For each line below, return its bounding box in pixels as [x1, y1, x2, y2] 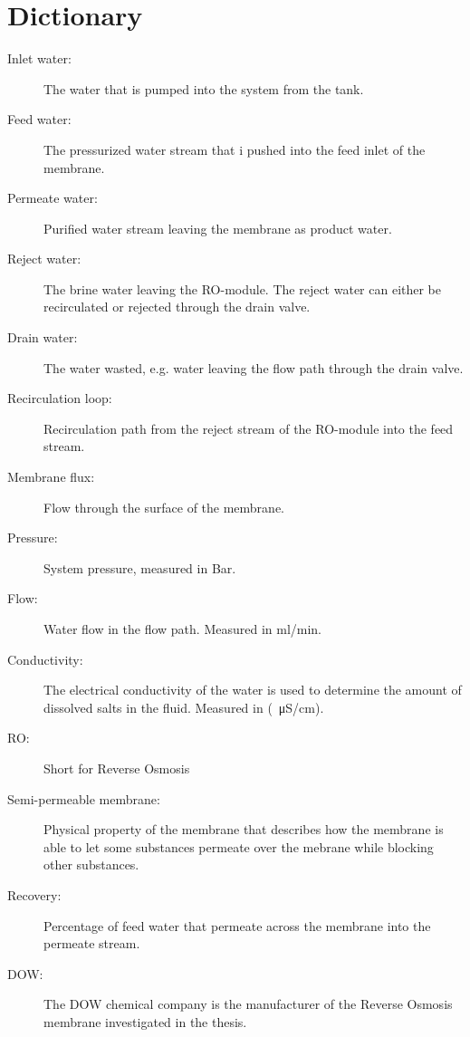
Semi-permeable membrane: [7, 789, 160, 808]
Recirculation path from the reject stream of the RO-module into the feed [43, 418, 454, 437]
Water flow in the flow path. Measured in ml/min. [43, 619, 322, 638]
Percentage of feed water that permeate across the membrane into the [43, 916, 431, 935]
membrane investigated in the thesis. [43, 1012, 247, 1031]
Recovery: [7, 885, 62, 904]
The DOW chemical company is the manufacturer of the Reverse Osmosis [43, 994, 453, 1013]
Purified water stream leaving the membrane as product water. [43, 218, 392, 237]
